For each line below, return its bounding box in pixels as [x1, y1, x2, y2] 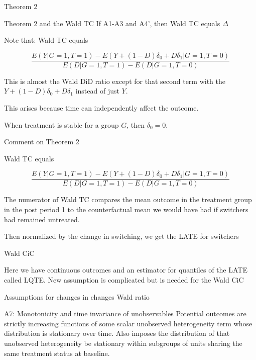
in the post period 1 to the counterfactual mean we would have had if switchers [4, 204, 248, 215]
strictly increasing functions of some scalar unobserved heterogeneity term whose [4, 318, 252, 328]
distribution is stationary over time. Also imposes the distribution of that [4, 328, 230, 338]
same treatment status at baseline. [4, 347, 110, 358]
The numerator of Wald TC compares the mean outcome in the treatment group [4, 194, 252, 205]
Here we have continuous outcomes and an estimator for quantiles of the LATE [4, 264, 247, 275]
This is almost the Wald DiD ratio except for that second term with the [4, 75, 226, 86]
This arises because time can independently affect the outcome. [4, 103, 199, 113]
